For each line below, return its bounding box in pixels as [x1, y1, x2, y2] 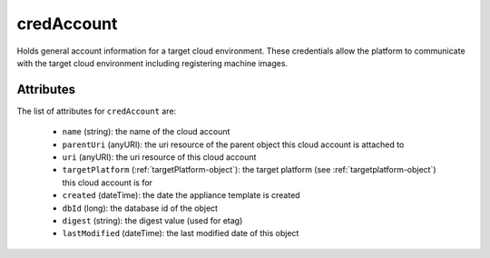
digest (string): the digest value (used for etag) [62, 214, 243, 226]
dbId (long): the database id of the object [62, 203, 218, 213]
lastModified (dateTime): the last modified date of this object [62, 228, 299, 239]
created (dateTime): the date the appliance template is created [62, 190, 300, 201]
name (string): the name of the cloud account [62, 126, 230, 137]
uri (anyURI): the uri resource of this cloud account [62, 152, 257, 163]
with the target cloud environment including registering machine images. [16, 57, 289, 68]
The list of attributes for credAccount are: [16, 105, 177, 116]
